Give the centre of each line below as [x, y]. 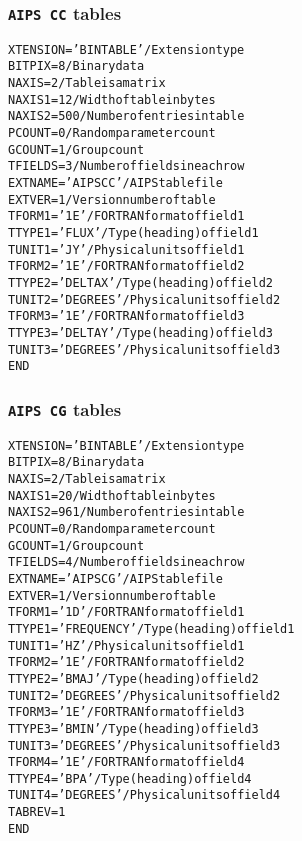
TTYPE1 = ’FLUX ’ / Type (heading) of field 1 [133, 233]
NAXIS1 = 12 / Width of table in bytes [112, 99]
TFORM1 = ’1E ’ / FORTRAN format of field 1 [126, 216]
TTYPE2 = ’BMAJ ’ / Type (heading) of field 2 [133, 678]
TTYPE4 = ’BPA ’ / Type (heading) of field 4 [130, 778]
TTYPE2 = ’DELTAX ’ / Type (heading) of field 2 [140, 282]
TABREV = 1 [37, 812]
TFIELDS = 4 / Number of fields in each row [126, 562]
